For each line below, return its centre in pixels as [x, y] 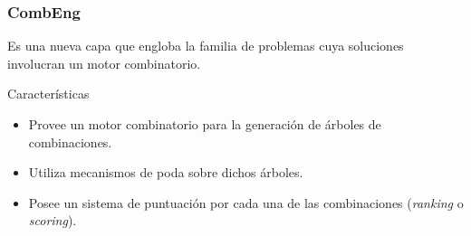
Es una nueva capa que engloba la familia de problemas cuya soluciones [206, 46]
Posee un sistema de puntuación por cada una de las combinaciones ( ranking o [246, 202]
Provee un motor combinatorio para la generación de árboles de [205, 124]
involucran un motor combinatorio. [104, 63]
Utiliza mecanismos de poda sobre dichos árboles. [166, 172]
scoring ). [53, 220]
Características [48, 94]
